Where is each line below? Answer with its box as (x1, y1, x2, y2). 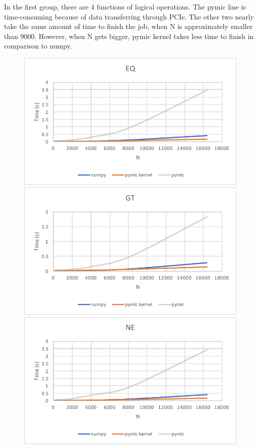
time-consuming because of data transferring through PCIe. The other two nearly (4, 11, 254, 21)
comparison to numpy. (4, 40, 72, 51)
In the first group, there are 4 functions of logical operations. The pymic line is (4, 1, 246, 11)
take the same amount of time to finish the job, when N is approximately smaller (4, 21, 253, 31)
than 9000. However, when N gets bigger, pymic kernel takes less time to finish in (4, 30, 254, 41)
